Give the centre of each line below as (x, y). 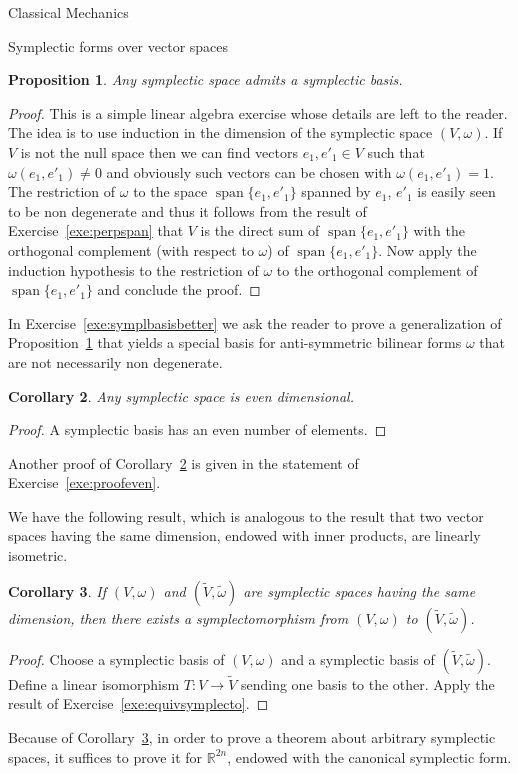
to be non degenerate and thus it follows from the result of (187, 210)
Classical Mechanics (68, 12)
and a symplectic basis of (358, 658)
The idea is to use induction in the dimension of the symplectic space (220, 132)
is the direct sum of (260, 230)
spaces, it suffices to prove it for (105, 756)
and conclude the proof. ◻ (179, 289)
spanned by (336, 191)
